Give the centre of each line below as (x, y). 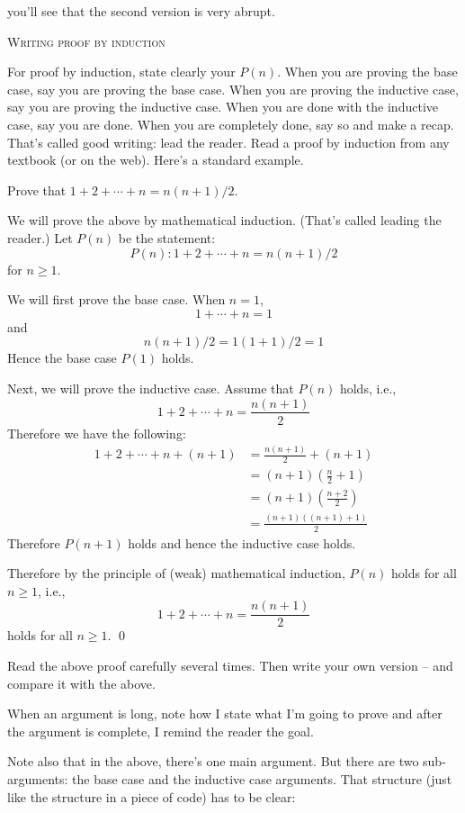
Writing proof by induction (86, 41)
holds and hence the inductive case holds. (242, 542)
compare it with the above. (81, 683)
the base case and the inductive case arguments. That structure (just (262, 778)
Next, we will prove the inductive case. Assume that (151, 388)
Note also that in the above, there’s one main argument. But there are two (213, 761)
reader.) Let (40, 237)
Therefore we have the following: (97, 433)
